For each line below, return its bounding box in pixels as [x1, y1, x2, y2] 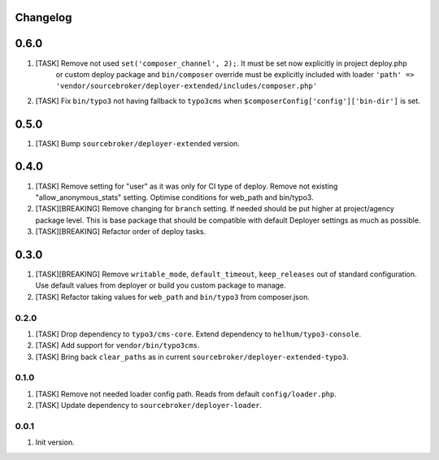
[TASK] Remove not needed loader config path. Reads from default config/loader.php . [35, 388, 337, 398]
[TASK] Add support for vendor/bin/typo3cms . [35, 341, 200, 350]
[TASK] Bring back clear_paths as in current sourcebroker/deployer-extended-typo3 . [35, 352, 349, 362]
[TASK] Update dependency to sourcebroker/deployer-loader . [35, 401, 263, 410]
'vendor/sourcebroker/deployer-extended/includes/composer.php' [55, 81, 318, 91]
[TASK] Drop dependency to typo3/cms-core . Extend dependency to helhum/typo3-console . [35, 329, 362, 339]
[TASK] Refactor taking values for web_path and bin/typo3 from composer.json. [35, 292, 311, 302]
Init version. [35, 437, 75, 447]
